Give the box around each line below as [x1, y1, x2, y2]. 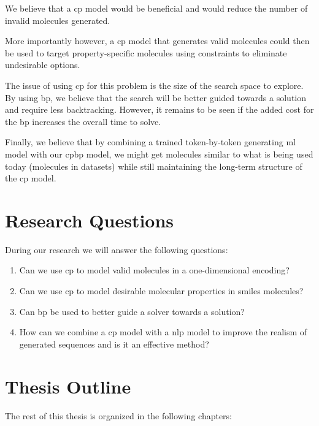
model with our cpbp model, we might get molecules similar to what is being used [5, 147, 313, 160]
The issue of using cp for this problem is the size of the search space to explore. [5, 78, 304, 91]
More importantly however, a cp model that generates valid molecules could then [5, 34, 310, 47]
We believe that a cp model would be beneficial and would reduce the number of [5, 2, 308, 14]
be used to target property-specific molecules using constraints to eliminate [5, 46, 287, 59]
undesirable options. [5, 58, 80, 71]
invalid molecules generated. [5, 13, 110, 26]
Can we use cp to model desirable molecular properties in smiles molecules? [19, 284, 304, 297]
